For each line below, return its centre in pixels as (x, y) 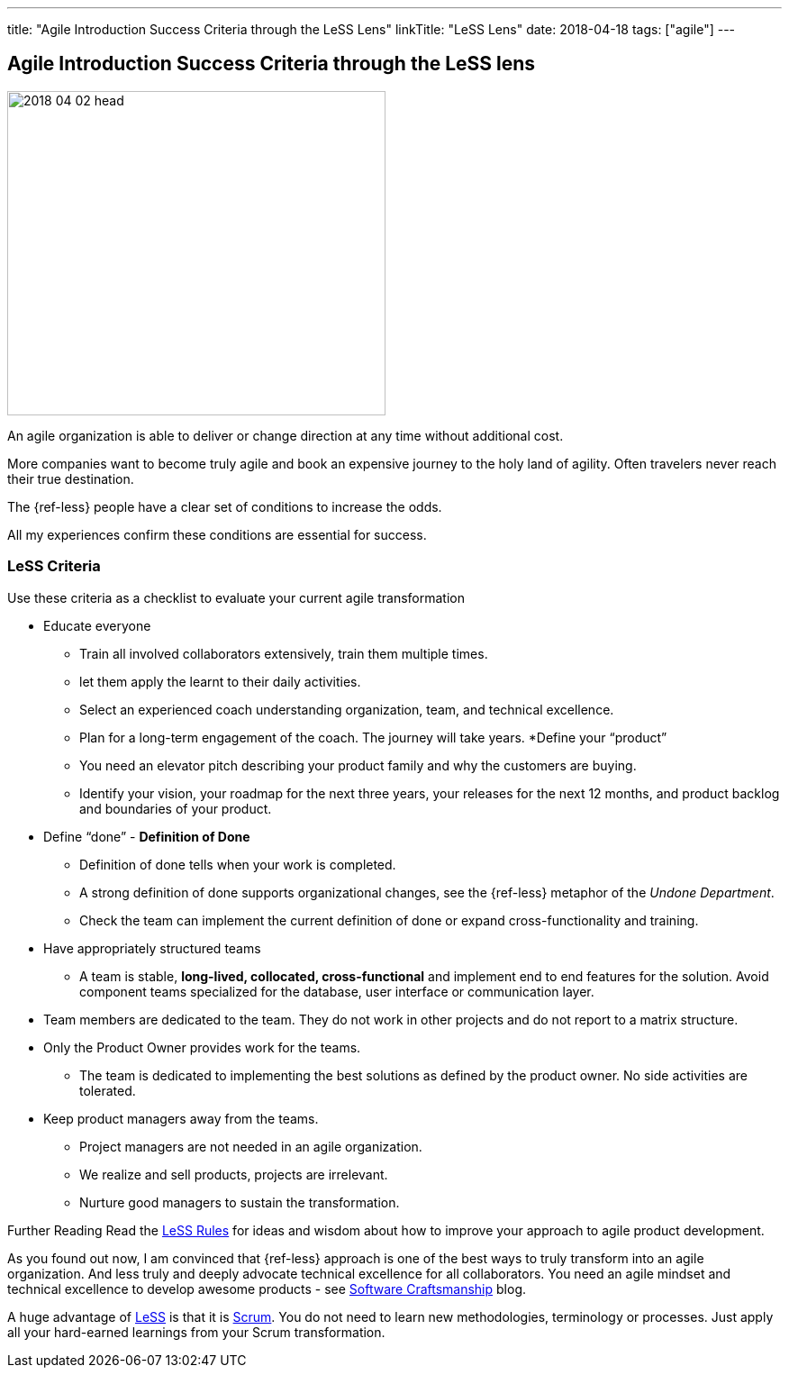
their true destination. (71, 478)
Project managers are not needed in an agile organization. (251, 1146)
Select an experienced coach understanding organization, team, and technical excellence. (347, 709)
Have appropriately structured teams (152, 948)
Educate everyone (97, 625)
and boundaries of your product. (176, 808)
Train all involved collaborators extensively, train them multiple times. (284, 653)
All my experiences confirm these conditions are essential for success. (217, 534)
